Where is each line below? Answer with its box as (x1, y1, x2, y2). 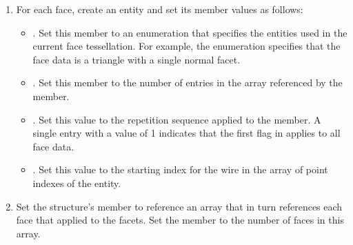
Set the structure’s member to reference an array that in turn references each (16, 199, 343, 213)
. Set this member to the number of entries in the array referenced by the (32, 75, 343, 90)
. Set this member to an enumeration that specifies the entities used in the (32, 25, 347, 39)
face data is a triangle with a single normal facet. (32, 52, 241, 66)
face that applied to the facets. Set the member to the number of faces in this (16, 213, 344, 227)
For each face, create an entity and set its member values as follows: (16, 2, 303, 16)
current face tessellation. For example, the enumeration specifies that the (32, 39, 341, 53)
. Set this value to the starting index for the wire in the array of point (32, 162, 328, 177)
